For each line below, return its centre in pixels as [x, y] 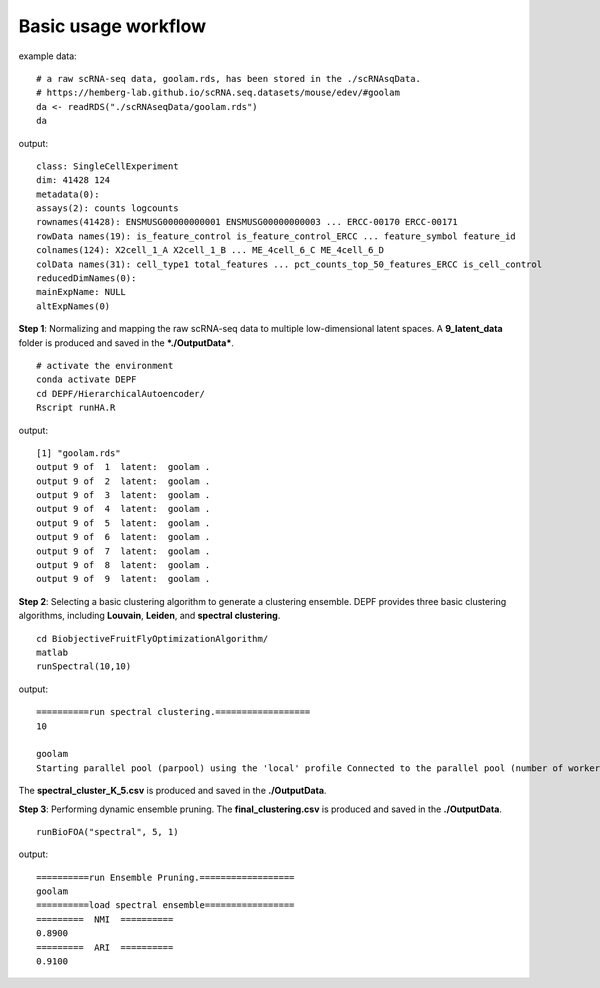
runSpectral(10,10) [84, 666]
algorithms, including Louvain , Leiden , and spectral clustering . [149, 616]
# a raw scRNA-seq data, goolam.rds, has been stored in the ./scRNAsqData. [229, 78]
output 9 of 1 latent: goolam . [123, 467]
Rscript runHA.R [76, 408]
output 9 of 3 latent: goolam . [123, 495]
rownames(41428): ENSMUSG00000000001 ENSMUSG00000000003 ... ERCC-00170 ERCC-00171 [247, 222]
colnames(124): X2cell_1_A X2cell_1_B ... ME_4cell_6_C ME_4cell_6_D [210, 250]
